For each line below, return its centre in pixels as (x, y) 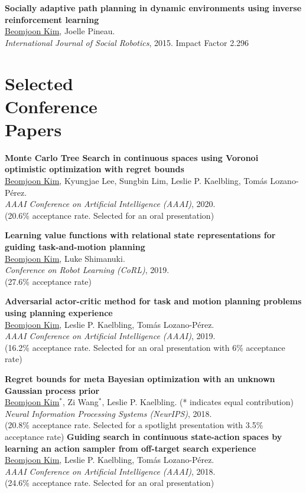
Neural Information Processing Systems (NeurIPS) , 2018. (108, 413)
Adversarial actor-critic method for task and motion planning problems (153, 301)
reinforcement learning (52, 19)
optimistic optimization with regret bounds (95, 169)
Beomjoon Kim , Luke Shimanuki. (65, 258)
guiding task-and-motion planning (75, 247)
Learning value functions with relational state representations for (140, 235)
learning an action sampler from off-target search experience (131, 448)
